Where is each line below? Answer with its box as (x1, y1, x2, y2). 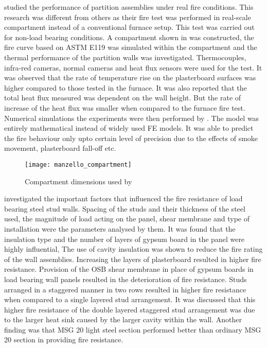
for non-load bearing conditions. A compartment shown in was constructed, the (4, 31, 254, 42)
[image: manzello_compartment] (25, 161, 132, 168)
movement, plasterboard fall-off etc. (4, 143, 116, 153)
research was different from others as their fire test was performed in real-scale (4, 11, 251, 22)
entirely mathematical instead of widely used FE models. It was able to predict (4, 123, 254, 133)
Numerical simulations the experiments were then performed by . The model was (4, 112, 259, 123)
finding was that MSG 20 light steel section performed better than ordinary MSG (4, 324, 261, 335)
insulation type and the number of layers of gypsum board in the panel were (4, 233, 245, 244)
